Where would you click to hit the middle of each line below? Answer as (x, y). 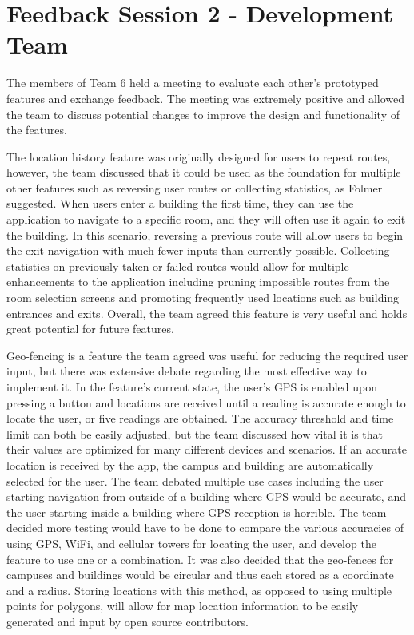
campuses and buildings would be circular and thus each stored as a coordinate (200, 575)
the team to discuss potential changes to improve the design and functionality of (203, 114)
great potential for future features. (90, 329)
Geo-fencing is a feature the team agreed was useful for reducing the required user (207, 355)
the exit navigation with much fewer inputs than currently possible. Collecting (198, 250)
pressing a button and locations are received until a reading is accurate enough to (206, 402)
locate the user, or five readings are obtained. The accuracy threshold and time (200, 418)
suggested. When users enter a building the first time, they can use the (180, 203)
